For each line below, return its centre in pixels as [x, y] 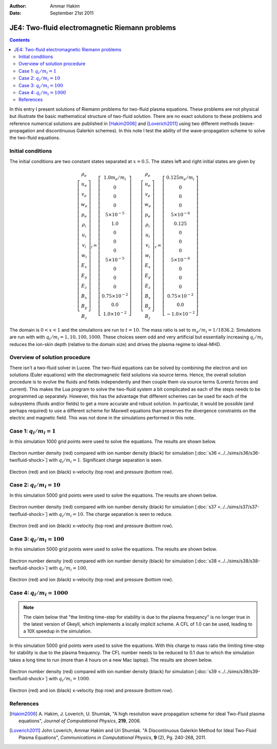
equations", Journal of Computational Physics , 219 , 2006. [80, 721]
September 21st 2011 [72, 13]
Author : [18, 6]
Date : [15, 13]
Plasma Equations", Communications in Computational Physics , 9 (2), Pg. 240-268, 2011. [113, 738]
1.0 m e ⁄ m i [115, 178]
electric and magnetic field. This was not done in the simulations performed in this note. [102, 418]
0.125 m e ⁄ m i [180, 178]
